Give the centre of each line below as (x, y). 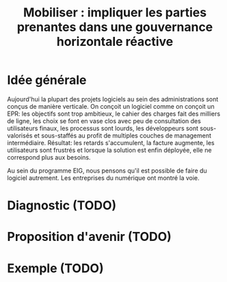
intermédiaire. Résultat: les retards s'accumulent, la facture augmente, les (111, 142)
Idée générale (47, 80)
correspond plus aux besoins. (49, 157)
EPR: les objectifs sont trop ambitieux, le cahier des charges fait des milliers (114, 114)
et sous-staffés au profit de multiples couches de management (123, 136)
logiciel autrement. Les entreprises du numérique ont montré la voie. (103, 178)
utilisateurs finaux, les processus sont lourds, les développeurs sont (103, 128)
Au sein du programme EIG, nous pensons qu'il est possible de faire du (107, 170)
